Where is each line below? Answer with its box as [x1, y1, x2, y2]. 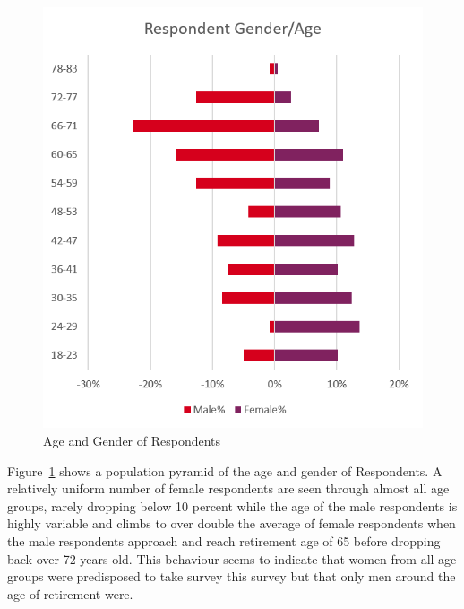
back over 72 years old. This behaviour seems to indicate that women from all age [7, 549, 457, 568]
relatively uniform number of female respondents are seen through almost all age [7, 479, 450, 498]
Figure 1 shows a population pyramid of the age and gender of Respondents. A [7, 461, 443, 480]
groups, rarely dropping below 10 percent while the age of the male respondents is [7, 496, 458, 515]
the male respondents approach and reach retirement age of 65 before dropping [7, 532, 441, 550]
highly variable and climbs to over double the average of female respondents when [7, 514, 456, 533]
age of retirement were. [7, 584, 133, 603]
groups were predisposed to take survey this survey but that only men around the [7, 567, 456, 586]
